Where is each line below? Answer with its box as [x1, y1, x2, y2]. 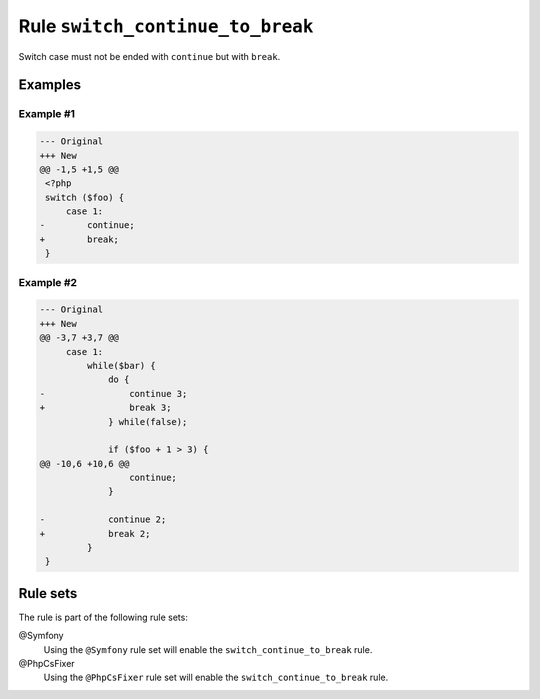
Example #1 [18, 107, 75, 121]
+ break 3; [39, 402, 172, 414]
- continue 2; [39, 514, 167, 525]
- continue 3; [39, 388, 188, 399]
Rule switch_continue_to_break [18, 15, 314, 37]
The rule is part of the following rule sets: [18, 611, 189, 623]
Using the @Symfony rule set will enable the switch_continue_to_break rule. [43, 643, 373, 655]
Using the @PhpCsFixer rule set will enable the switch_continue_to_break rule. [43, 671, 389, 684]
